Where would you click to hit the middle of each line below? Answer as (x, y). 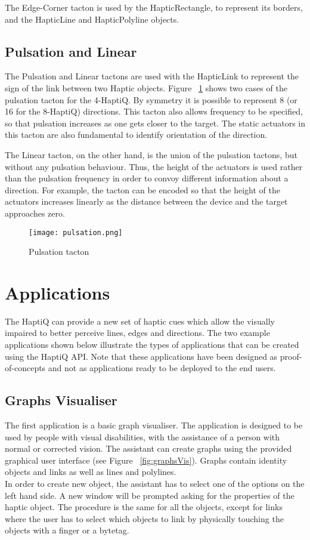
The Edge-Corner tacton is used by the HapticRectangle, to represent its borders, (154, 7)
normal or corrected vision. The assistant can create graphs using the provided (148, 448)
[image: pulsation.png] (76, 232)
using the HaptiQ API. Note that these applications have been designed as (141, 356)
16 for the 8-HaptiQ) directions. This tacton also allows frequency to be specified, (154, 111)
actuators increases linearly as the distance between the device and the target (146, 201)
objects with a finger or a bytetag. (67, 530)
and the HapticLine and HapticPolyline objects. (92, 19)
